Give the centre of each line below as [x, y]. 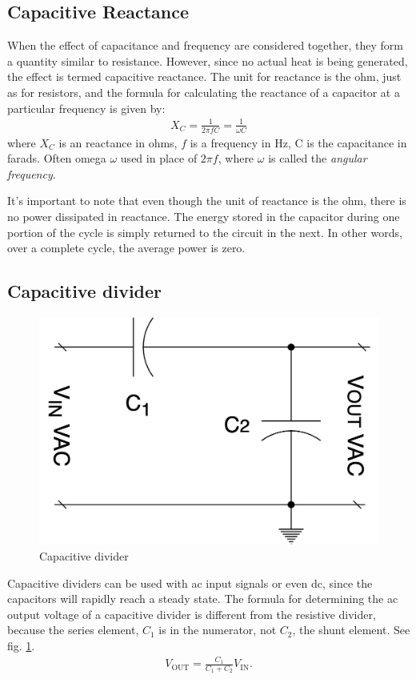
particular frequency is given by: [86, 108]
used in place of [159, 158]
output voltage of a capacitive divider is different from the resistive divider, [192, 614]
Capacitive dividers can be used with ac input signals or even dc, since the [190, 583]
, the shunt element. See [351, 630]
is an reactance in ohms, [118, 142]
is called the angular [318, 158]
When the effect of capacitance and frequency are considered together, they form [205, 45]
